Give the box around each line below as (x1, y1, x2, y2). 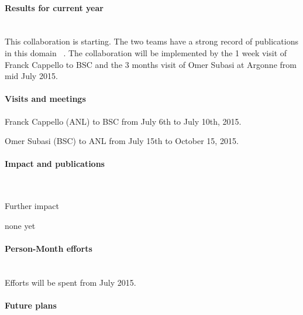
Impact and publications (5, 158, 105, 170)
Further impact (5, 200, 59, 212)
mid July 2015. (5, 70, 58, 82)
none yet (5, 219, 36, 231)
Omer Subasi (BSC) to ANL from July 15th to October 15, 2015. (5, 135, 239, 147)
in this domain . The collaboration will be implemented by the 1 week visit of (5, 46, 287, 59)
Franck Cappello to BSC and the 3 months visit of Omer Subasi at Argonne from (5, 58, 297, 70)
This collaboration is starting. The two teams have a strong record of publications (5, 35, 298, 47)
